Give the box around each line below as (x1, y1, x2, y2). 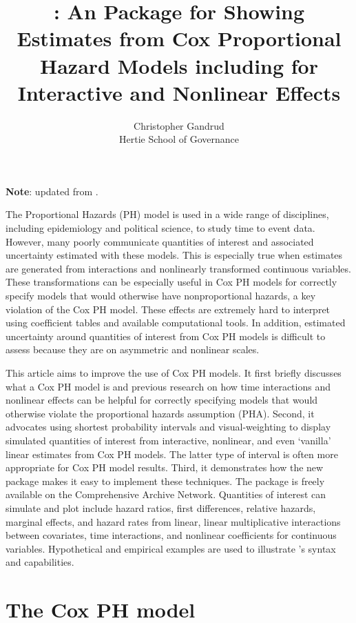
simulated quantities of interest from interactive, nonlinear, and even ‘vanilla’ (6, 433, 331, 447)
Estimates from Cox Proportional (17, 24, 342, 52)
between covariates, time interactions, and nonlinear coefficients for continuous (6, 528, 337, 542)
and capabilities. (6, 555, 74, 569)
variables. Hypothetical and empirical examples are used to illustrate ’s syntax (6, 541, 336, 555)
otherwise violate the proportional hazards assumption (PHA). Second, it (6, 406, 315, 420)
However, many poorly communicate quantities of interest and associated (6, 234, 314, 248)
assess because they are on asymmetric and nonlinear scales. (6, 342, 260, 357)
